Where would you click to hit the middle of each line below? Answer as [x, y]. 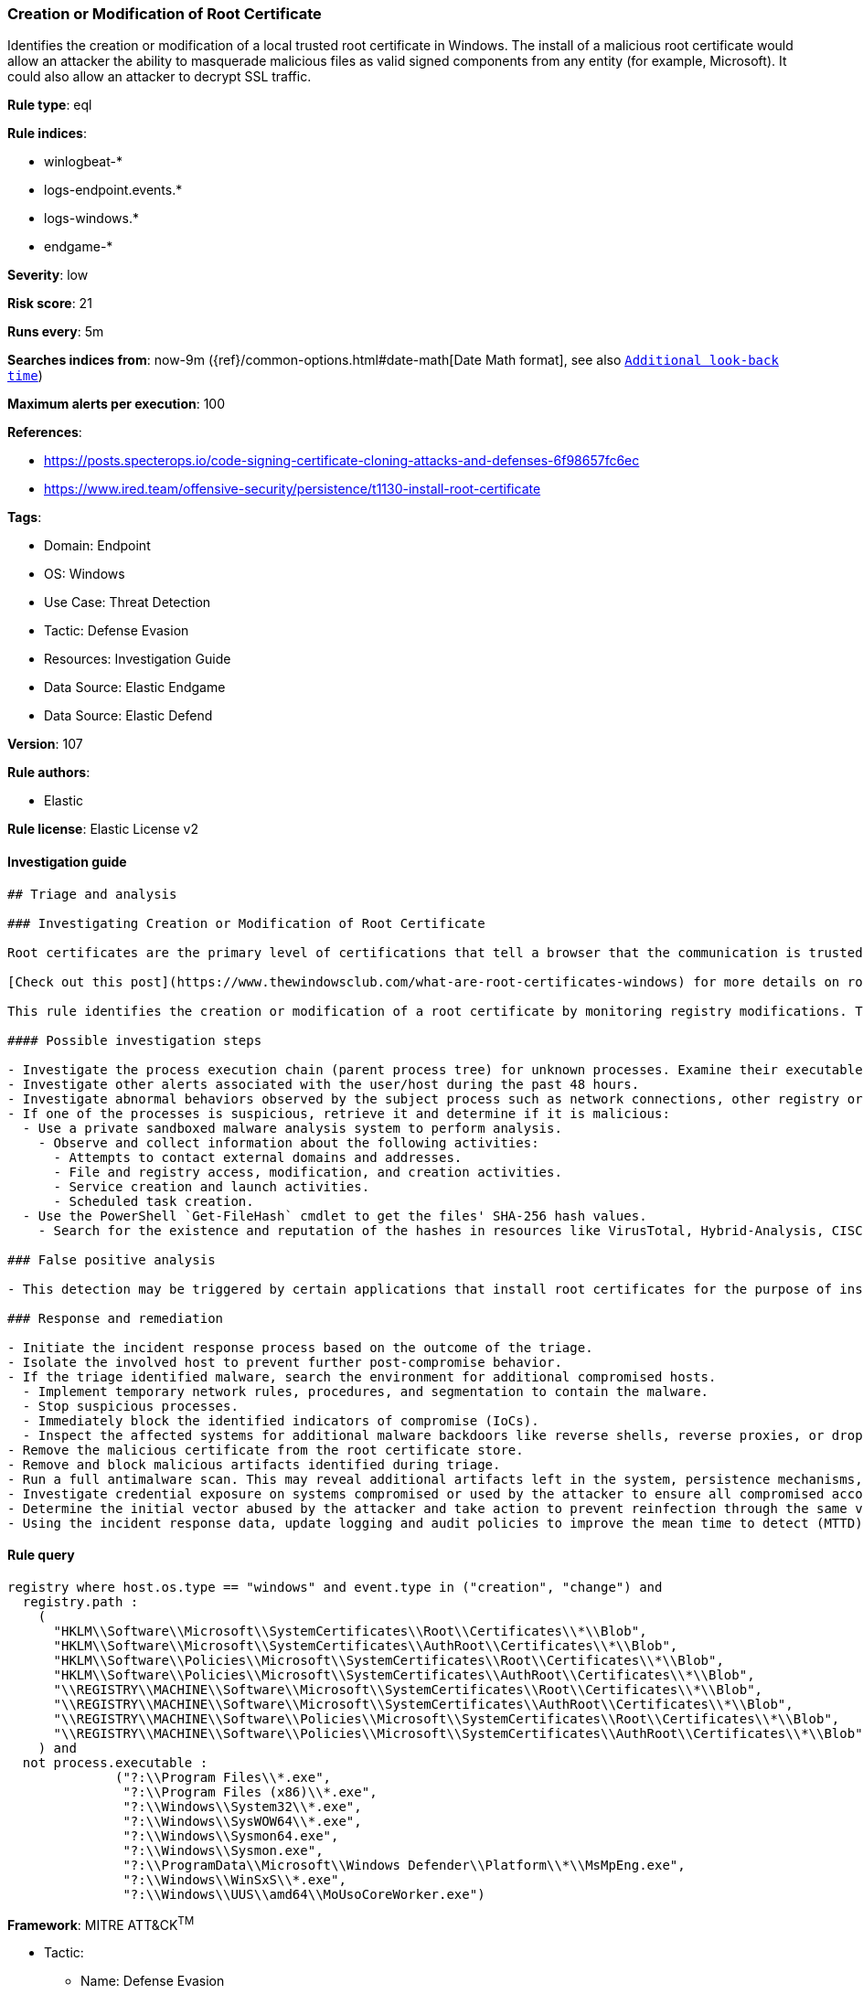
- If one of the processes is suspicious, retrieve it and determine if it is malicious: [339, 1113]
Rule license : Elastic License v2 [103, 829]
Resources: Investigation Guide [138, 659]
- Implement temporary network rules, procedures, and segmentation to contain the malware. [366, 1391]
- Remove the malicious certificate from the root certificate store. [266, 1450]
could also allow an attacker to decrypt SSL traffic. [160, 77]
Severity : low [48, 275]
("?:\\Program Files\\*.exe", [224, 1777]
